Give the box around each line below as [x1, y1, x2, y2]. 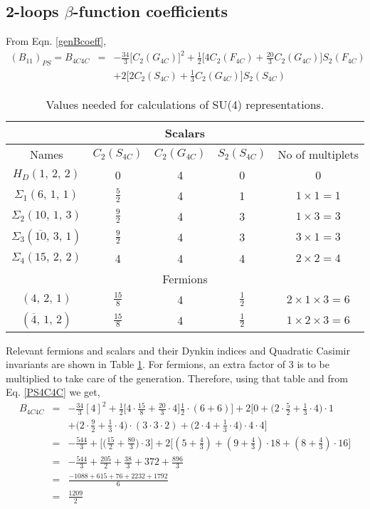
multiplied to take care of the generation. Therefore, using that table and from [6, 370, 348, 385]
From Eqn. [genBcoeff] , [6, 33, 107, 48]
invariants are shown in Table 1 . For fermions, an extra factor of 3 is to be [6, 357, 329, 372]
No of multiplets [277, 145, 359, 162]
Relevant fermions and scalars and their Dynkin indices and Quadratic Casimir [6, 342, 350, 357]
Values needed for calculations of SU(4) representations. [46, 95, 324, 112]
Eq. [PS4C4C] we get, [6, 384, 100, 399]
